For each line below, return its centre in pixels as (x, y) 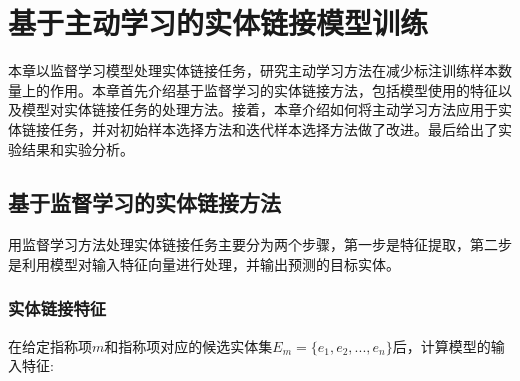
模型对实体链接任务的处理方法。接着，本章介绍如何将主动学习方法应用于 (259, 109)
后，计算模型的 (441, 345)
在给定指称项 (50, 345)
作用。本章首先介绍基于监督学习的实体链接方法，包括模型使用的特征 (273, 89)
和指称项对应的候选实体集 (188, 345)
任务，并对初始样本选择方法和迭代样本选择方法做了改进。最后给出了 (273, 128)
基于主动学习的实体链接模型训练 (218, 22)
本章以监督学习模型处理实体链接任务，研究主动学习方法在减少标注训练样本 (253, 70)
